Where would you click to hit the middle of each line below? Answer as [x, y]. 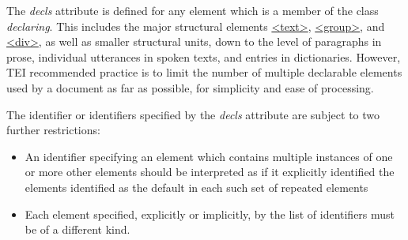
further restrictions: [53, 130]
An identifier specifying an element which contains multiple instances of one [209, 156]
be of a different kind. [77, 229]
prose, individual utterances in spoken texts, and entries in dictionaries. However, [204, 56]
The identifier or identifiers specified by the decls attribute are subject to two [193, 114]
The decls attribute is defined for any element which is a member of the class [193, 10]
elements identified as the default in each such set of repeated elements [196, 187]
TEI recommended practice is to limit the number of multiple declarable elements [204, 72]
